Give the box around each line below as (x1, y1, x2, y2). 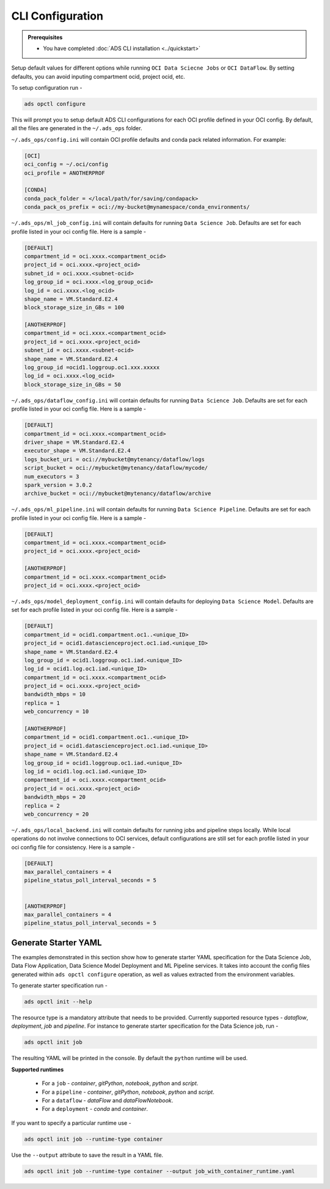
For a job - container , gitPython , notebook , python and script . (42, 1080, 199, 1087)
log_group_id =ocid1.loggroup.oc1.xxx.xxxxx (24, 364, 160, 371)
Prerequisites (28, 34, 63, 41)
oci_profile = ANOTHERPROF (24, 169, 105, 177)
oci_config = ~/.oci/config (24, 161, 108, 168)
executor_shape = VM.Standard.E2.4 (24, 447, 131, 455)
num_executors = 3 (24, 473, 79, 480)
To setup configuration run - (11, 84, 82, 92)
